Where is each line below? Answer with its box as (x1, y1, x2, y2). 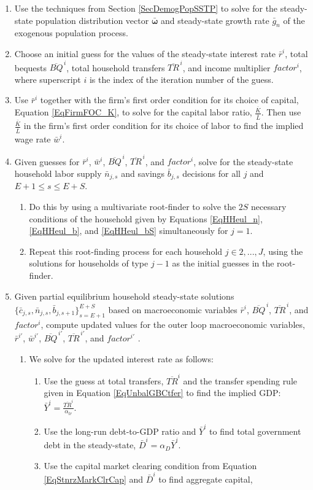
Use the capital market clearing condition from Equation (44, 459, 257, 472)
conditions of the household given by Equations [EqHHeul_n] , (29, 212, 263, 225)
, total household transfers (66, 61, 165, 74)
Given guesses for (14, 155, 80, 168)
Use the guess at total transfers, (44, 374, 164, 387)
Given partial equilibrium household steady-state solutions (14, 289, 234, 302)
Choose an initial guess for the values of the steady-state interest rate (14, 47, 276, 60)
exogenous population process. (14, 26, 128, 39)
